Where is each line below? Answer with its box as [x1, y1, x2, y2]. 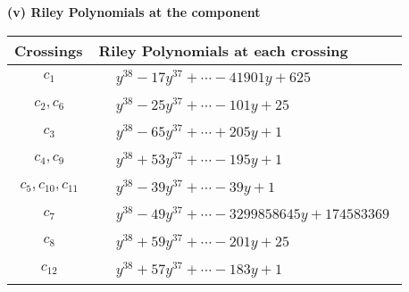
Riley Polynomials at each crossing [98, 39, 348, 61]
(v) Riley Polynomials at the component [7, 3, 261, 21]
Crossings [14, 39, 83, 61]
